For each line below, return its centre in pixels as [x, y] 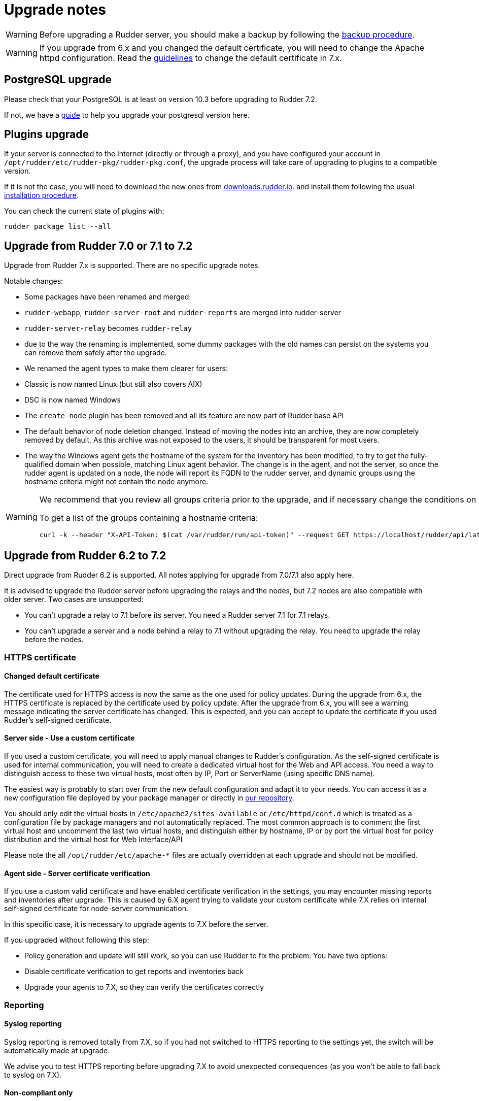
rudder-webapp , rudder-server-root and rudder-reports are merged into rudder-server [183, 313]
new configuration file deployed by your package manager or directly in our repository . [149, 797]
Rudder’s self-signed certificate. [58, 720]
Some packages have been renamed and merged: [108, 297]
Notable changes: [34, 281]
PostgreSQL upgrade [58, 80]
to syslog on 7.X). [33, 1075]
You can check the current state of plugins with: [84, 211]
